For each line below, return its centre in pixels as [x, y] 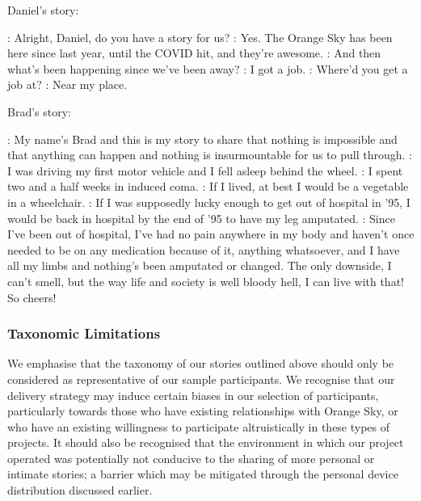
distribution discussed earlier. [80, 490]
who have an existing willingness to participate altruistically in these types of [199, 426]
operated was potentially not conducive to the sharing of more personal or [191, 458]
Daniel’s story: [43, 10]
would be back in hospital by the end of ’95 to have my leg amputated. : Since [201, 218]
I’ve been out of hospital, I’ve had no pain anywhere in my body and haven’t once [211, 234]
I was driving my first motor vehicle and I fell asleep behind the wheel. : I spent [205, 170]
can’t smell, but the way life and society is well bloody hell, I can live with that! [206, 281]
